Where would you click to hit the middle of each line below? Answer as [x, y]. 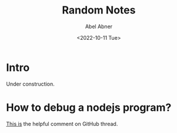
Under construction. [30, 84]
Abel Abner [99, 26]
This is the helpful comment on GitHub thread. [62, 124]
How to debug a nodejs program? [89, 108]
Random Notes [99, 10]
